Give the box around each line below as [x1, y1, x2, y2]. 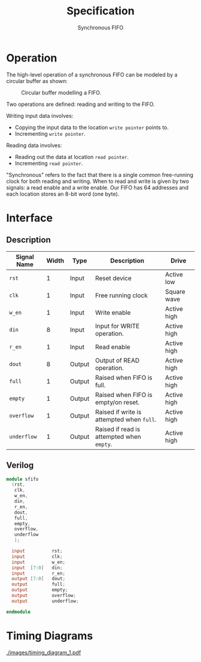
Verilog [6, 460, 34, 471]
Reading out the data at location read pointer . [14, 153, 129, 160]
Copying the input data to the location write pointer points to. [14, 124, 169, 131]
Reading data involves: [6, 142, 62, 149]
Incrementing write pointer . [14, 130, 86, 137]
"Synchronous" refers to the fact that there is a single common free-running [6, 171, 193, 178]
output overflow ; [11, 593, 77, 599]
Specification [66, 4, 135, 18]
